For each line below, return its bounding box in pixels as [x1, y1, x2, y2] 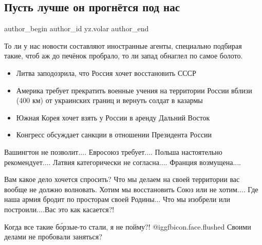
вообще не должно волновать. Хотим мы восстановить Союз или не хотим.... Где [4, 183, 258, 194]
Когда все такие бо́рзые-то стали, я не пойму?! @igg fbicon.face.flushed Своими [4, 221, 251, 232]
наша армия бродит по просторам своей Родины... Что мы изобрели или [4, 194, 230, 205]
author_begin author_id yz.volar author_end [4, 23, 149, 34]
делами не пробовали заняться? [4, 231, 102, 242]
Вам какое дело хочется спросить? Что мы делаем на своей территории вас [4, 174, 240, 185]
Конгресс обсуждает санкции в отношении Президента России [16, 129, 212, 140]
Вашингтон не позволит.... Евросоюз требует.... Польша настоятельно [4, 146, 222, 157]
